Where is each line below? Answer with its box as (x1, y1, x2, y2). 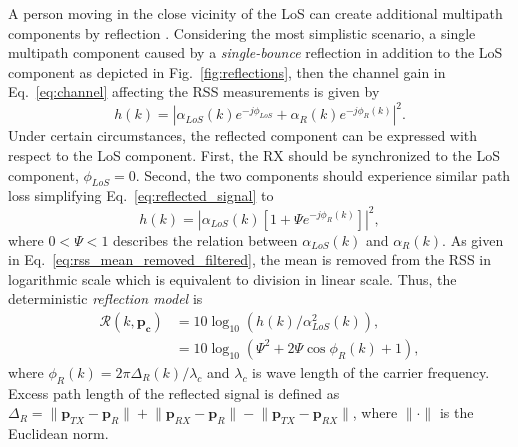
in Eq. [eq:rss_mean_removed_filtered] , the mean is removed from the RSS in (8, 249, 492, 270)
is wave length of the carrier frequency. (252, 361, 490, 382)
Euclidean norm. (8, 423, 109, 444)
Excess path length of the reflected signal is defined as (8, 382, 340, 403)
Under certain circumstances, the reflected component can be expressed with (8, 125, 478, 146)
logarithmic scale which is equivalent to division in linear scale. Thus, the (8, 268, 457, 289)
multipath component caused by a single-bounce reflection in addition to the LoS (8, 42, 503, 63)
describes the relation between (113, 229, 298, 250)
